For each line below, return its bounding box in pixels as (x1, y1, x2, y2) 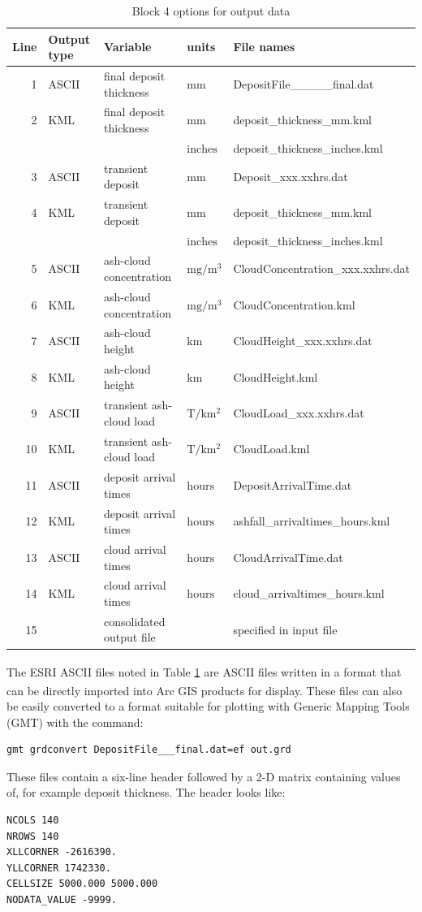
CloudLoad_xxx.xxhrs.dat (233, 404, 364, 421)
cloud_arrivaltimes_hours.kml (233, 585, 385, 602)
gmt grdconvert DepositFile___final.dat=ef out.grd (6, 744, 291, 756)
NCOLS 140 (6, 815, 59, 826)
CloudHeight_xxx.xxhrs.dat (233, 332, 372, 349)
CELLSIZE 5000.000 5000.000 (6, 878, 158, 890)
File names (233, 38, 295, 55)
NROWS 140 (6, 830, 59, 842)
